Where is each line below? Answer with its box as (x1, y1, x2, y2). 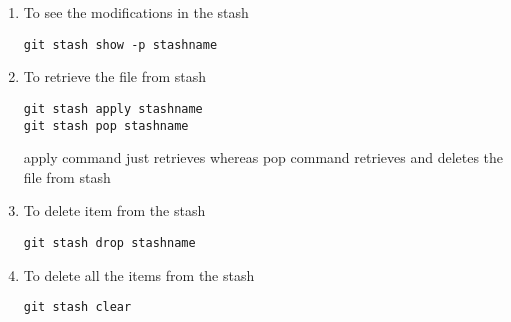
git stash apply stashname (23, 101, 203, 116)
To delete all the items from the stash (23, 264, 255, 285)
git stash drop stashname (23, 235, 196, 250)
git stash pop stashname (23, 118, 189, 133)
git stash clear (23, 300, 132, 315)
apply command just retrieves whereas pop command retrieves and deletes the (23, 147, 504, 168)
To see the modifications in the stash (23, 2, 249, 22)
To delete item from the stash (23, 200, 206, 221)
